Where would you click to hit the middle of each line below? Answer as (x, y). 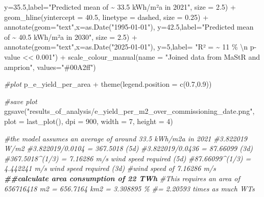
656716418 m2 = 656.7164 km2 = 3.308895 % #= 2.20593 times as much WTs (129, 188)
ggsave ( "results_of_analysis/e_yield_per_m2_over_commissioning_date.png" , (129, 111)
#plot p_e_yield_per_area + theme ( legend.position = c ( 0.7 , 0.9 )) (108, 84)
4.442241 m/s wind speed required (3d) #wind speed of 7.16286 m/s (110, 168)
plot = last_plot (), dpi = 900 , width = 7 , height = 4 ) (89, 121)
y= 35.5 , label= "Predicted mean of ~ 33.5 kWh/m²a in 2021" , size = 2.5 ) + (120, 7)
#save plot (21, 101)
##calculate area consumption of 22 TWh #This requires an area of (122, 178)
